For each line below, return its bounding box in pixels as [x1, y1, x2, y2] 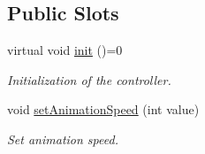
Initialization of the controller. [7, 70, 171, 89]
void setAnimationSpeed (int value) [7, 100, 200, 119]
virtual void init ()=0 [7, 41, 123, 59]
